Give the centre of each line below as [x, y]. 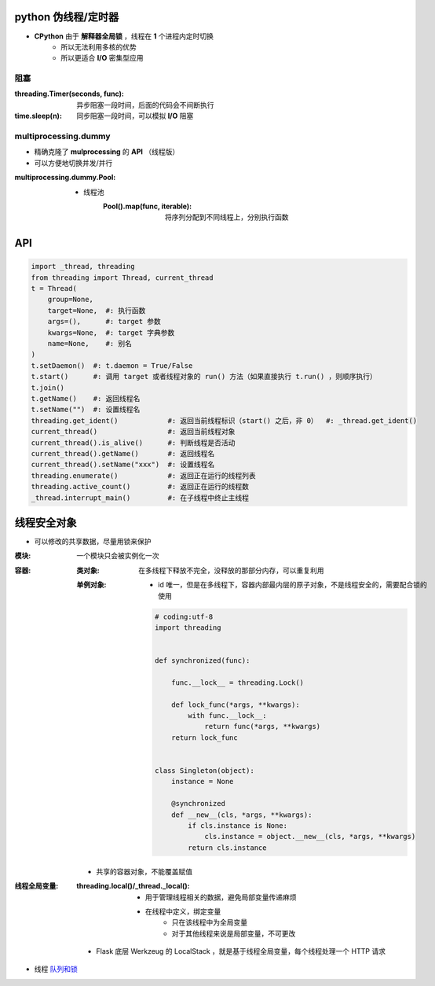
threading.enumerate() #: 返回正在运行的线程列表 [144, 475]
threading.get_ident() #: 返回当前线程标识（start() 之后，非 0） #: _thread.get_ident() [224, 420]
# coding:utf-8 [184, 616]
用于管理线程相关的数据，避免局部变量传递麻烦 [221, 897]
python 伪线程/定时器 [67, 17]
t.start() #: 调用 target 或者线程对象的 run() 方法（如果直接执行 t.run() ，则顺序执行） [204, 377]
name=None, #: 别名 [90, 344]
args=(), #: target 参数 [104, 322]
